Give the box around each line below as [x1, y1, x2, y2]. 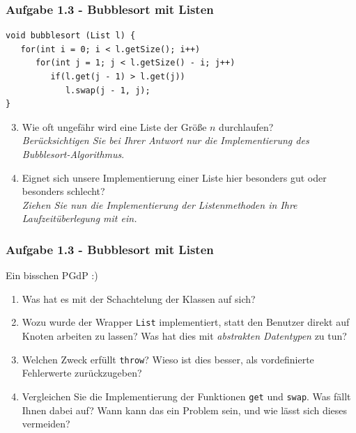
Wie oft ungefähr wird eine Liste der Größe [22, 119, 207, 134]
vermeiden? [22, 416, 70, 431]
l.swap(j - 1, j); [65, 85, 150, 95]
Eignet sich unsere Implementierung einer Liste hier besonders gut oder [22, 170, 327, 184]
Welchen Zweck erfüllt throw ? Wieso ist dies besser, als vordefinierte [22, 352, 314, 366]
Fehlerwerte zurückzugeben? [22, 365, 142, 380]
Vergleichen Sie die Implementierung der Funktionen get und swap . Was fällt [22, 388, 351, 403]
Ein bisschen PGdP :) [6, 268, 98, 283]
